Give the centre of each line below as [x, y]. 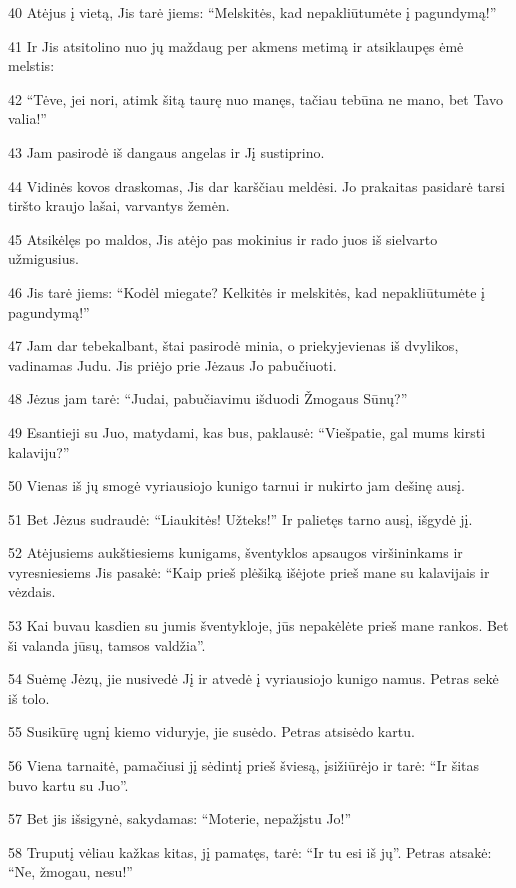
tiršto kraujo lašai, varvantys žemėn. [119, 205]
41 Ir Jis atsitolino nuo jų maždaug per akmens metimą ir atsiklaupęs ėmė [236, 45]
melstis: [31, 65]
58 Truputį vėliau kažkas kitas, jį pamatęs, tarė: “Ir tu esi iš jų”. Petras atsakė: [250, 851]
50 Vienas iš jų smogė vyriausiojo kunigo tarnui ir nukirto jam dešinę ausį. [236, 485]
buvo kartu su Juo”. [68, 784]
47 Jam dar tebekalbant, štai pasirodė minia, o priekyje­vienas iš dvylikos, [233, 345]
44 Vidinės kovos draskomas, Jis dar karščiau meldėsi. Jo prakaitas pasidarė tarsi [256, 185]
